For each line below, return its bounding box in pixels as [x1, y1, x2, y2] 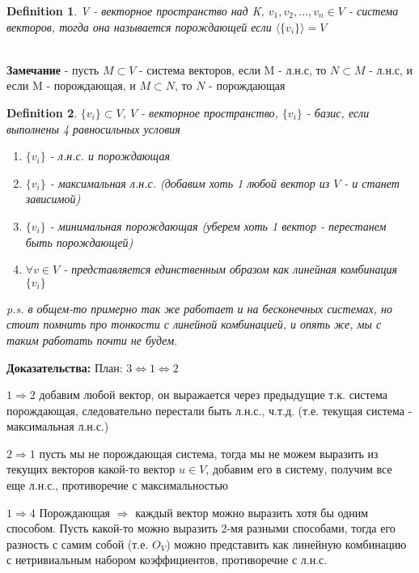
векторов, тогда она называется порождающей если [6, 18, 272, 35]
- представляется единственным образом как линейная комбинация [63, 261, 398, 278]
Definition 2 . [6, 104, 78, 121]
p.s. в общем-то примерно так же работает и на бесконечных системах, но [6, 299, 392, 316]
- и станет [344, 174, 400, 191]
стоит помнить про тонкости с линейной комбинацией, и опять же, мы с [6, 316, 382, 333]
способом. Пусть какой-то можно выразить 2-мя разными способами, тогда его [6, 520, 396, 537]
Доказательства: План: [6, 359, 123, 376]
